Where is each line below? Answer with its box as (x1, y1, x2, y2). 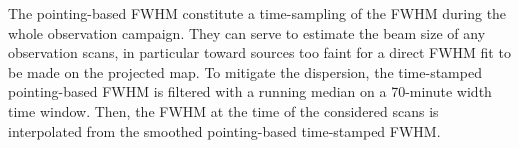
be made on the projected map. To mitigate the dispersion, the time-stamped (8, 61, 482, 82)
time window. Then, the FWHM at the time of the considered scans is (8, 100, 439, 121)
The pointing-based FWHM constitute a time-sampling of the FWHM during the (8, 3, 507, 23)
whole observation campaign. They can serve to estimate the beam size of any (8, 22, 486, 43)
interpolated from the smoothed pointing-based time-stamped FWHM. (8, 120, 441, 141)
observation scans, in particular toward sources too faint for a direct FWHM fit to (8, 42, 511, 63)
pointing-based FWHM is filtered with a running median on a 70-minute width (8, 81, 492, 102)
